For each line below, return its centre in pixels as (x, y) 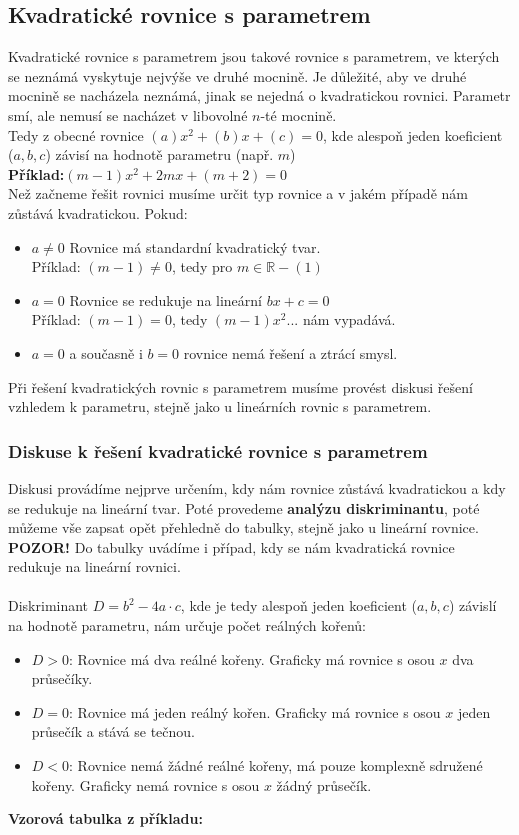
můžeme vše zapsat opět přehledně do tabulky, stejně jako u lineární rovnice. (243, 527)
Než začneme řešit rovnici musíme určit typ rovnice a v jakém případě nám (238, 193)
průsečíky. (62, 678)
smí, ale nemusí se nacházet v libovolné (128, 114)
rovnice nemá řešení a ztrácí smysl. (290, 352)
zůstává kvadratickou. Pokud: (98, 212)
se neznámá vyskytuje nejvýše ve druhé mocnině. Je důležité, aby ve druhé (237, 75)
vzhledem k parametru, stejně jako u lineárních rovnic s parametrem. (220, 406)
